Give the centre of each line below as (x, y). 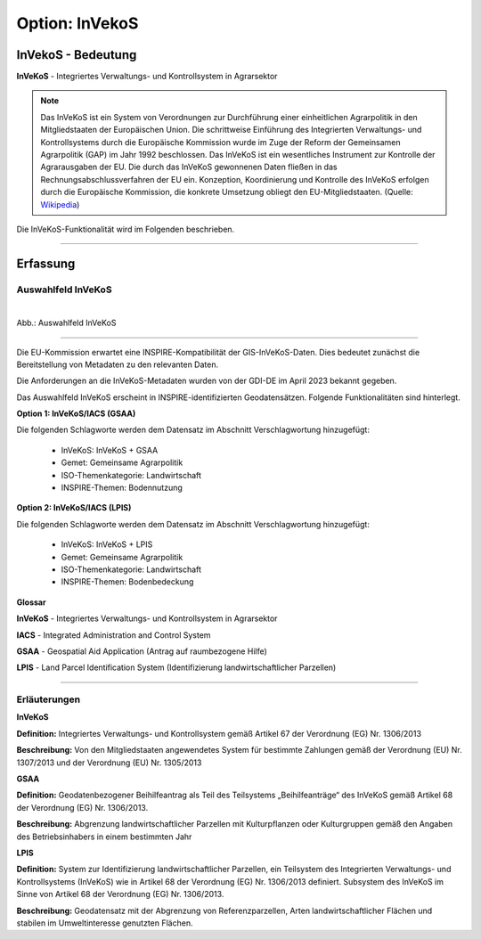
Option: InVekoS (77, 23)
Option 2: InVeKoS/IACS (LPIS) (74, 508)
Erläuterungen (48, 699)
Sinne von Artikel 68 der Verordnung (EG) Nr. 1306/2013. (120, 894)
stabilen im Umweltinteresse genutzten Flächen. (105, 923)
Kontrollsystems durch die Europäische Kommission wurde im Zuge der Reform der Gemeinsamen (220, 142)
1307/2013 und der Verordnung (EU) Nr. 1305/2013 (109, 763)
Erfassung (46, 263)
